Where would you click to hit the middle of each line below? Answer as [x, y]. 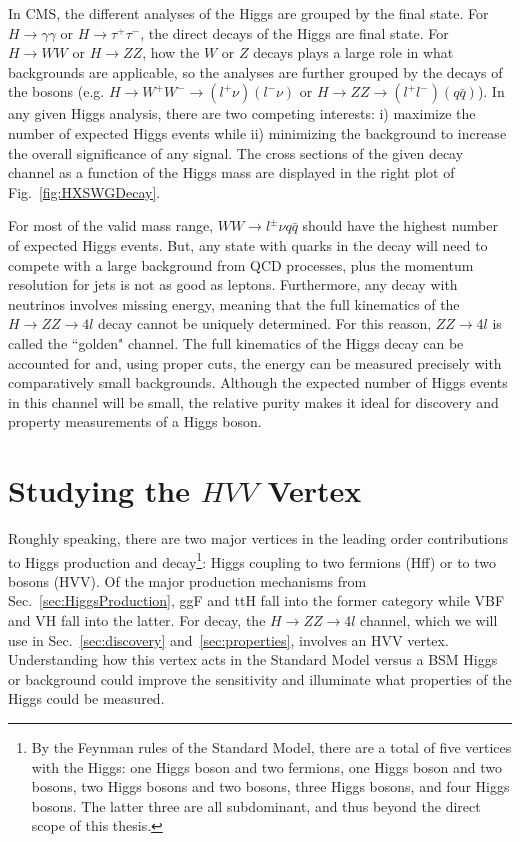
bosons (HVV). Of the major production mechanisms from [187, 580]
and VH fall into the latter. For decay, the [137, 620]
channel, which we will [429, 620]
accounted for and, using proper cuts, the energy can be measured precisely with [255, 362]
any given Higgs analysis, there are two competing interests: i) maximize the [242, 113]
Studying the [99, 490]
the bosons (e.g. [56, 91]
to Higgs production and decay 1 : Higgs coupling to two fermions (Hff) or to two [252, 560]
